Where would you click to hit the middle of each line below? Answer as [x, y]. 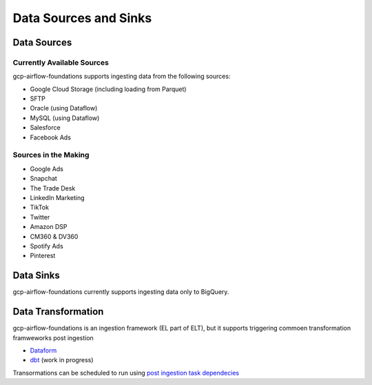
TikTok [40, 208]
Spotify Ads [46, 246]
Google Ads [46, 168]
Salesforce [45, 128]
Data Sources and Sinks [82, 18]
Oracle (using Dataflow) [64, 108]
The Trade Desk [53, 188]
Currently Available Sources [61, 62]
